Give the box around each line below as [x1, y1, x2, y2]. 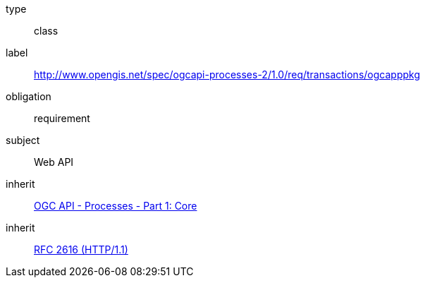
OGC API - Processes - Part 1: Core [34, 200, 197, 212]
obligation [6, 90, 51, 102]
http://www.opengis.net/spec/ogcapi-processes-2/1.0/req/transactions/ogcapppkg [34, 68, 420, 80]
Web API [34, 156, 74, 168]
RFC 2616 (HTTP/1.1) [34, 243, 128, 255]
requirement [34, 112, 90, 124]
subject [6, 134, 40, 146]
